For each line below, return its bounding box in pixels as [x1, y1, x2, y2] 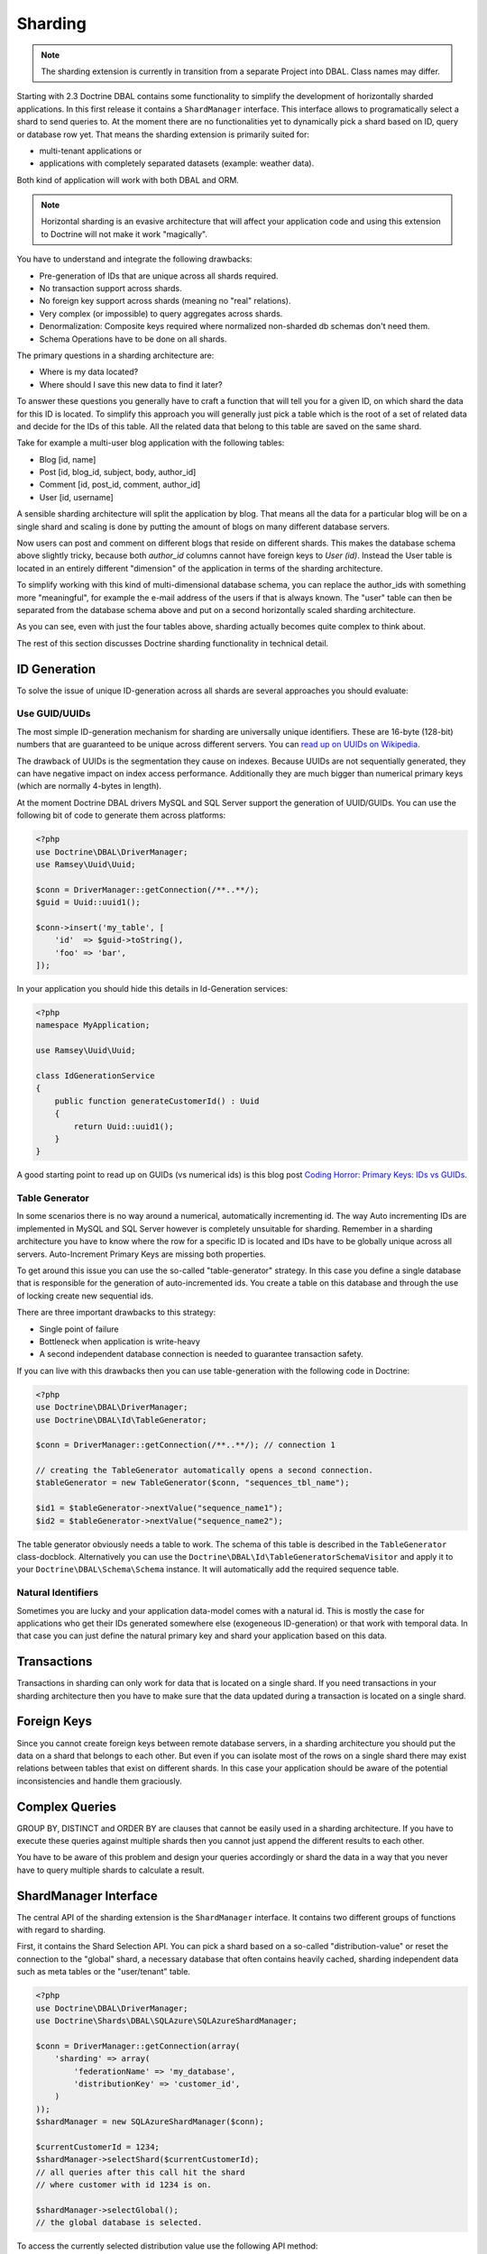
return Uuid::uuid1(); [73, 1121, 175, 1132]
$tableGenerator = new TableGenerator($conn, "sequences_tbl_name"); [35, 1478, 350, 1488]
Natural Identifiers [16, 1587, 99, 1599]
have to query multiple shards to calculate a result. [16, 1865, 205, 1875]
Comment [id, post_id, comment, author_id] [39, 479, 201, 490]
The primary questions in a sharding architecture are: [16, 350, 215, 361]
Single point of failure [39, 1324, 119, 1334]
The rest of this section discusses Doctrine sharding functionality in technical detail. [16, 637, 329, 648]
